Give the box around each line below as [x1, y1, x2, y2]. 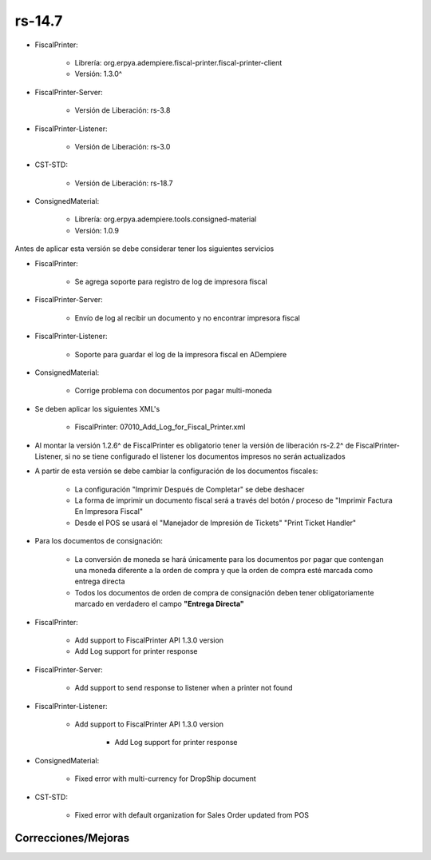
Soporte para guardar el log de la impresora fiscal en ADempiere [74, 349, 287, 359]
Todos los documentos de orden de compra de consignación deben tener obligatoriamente [74, 587, 374, 597]
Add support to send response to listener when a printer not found [74, 683, 293, 693]
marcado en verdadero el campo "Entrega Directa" [74, 599, 245, 609]
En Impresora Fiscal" [74, 507, 144, 516]
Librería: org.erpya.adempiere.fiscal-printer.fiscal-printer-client [74, 58, 283, 67]
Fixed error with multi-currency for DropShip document [74, 774, 257, 783]
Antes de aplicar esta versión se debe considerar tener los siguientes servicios [14, 244, 275, 253]
